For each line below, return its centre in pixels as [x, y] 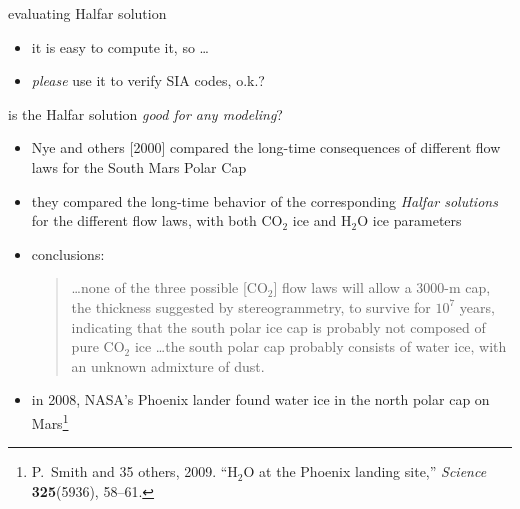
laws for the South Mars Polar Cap [139, 166]
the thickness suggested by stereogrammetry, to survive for [251, 306]
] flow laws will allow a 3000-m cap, [382, 287]
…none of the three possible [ [159, 287]
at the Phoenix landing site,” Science [373, 471]
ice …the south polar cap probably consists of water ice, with [320, 346]
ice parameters [417, 220]
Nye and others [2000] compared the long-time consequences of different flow [266, 147]
